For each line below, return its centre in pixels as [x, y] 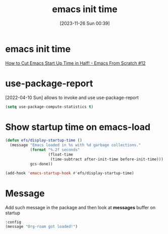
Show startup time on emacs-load [78, 127]
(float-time [61, 155]
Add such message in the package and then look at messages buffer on [80, 207]
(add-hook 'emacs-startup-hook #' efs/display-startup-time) [70, 173]
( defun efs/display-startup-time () [44, 141]
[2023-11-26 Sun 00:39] [85, 23]
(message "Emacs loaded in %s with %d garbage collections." [75, 145]
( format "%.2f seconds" [55, 150]
